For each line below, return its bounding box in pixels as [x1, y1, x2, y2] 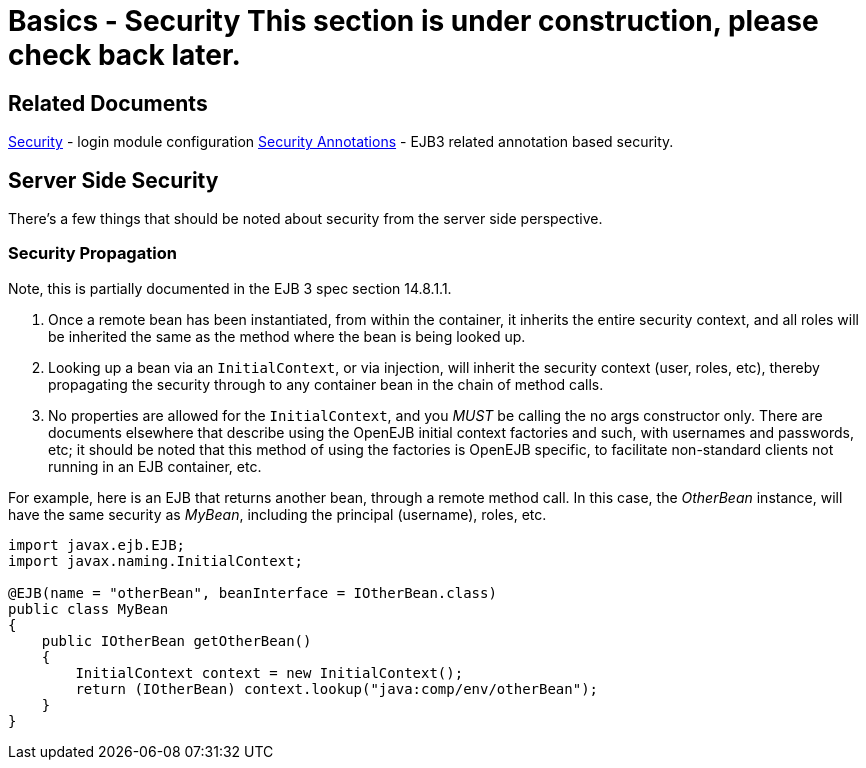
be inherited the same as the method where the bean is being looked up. [48, 327, 526, 345]
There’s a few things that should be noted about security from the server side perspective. [8, 210, 603, 228]
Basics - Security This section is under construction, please [8, 4, 819, 38]
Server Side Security [8, 167, 219, 193]
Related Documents [8, 90, 208, 116]
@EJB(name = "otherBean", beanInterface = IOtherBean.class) [8, 584, 497, 601]
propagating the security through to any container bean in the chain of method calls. [48, 375, 604, 393]
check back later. [8, 38, 241, 72]
